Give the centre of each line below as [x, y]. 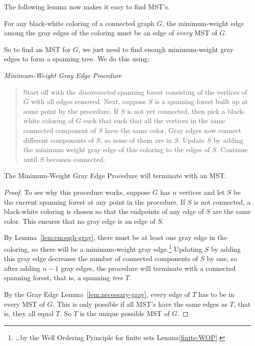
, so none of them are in [136, 140]
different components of [59, 140]
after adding [22, 268]
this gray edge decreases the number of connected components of [101, 258]
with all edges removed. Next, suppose [89, 101]
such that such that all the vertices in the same [154, 120]
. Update [191, 140]
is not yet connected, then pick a [176, 111]
